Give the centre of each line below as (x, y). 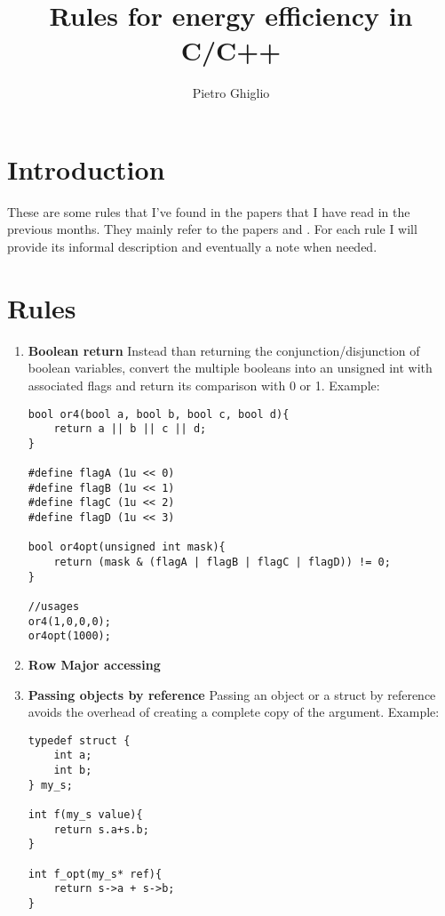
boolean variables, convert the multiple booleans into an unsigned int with (230, 368)
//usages (54, 607)
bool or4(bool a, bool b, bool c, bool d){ (159, 414)
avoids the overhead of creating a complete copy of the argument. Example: (234, 712)
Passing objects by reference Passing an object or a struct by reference (232, 694)
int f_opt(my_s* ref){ (95, 874)
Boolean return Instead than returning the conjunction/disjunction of (224, 350)
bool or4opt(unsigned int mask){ (127, 547)
